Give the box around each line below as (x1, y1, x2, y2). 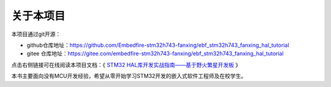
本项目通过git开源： (11, 30, 61, 38)
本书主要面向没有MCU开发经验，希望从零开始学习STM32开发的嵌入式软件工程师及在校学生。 (11, 72, 247, 80)
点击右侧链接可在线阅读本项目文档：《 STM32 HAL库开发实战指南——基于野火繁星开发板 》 (11, 61, 242, 68)
